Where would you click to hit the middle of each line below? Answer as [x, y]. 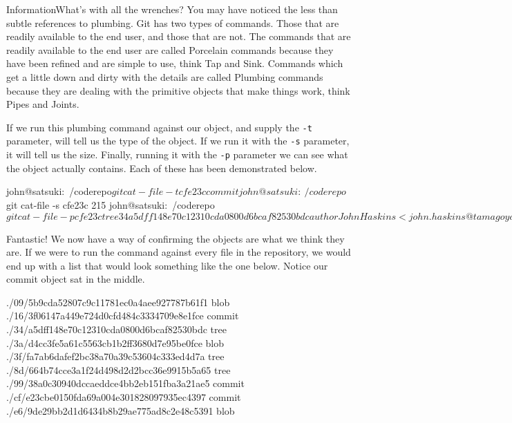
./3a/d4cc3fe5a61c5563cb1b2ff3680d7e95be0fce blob [115, 342]
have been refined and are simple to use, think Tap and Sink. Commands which [175, 63]
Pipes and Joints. [43, 104]
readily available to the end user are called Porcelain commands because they [170, 49]
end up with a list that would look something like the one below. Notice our [167, 265]
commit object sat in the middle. [76, 279]
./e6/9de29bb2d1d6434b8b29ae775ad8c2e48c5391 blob [121, 410]
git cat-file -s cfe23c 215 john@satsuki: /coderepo [111, 204]
